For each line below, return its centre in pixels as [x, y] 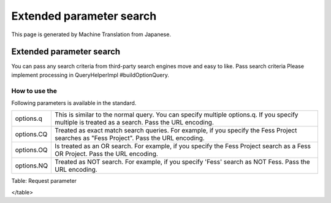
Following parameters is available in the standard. [74, 103]
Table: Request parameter [44, 181]
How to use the [34, 91]
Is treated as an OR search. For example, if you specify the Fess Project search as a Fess [183, 146]
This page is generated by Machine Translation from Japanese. [91, 34]
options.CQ [31, 134]
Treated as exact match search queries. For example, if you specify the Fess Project [176, 131]
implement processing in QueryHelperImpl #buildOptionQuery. [90, 75]
